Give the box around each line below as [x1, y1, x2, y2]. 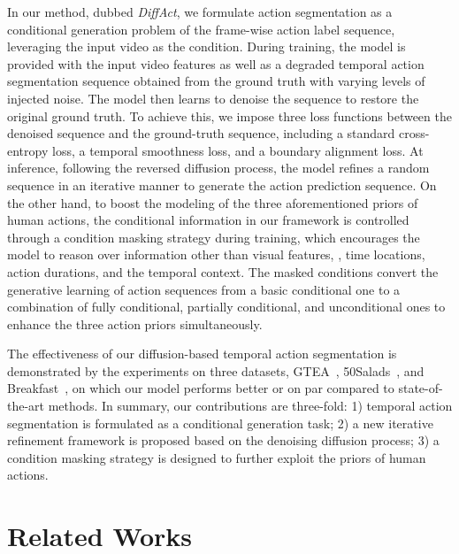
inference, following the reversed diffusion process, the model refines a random [7, 158, 430, 177]
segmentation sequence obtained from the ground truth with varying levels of [7, 72, 425, 90]
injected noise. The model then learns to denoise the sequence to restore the [7, 88, 419, 107]
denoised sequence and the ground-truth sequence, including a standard [7, 124, 395, 142]
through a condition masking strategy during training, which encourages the [7, 227, 420, 246]
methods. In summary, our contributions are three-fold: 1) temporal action [48, 396, 453, 415]
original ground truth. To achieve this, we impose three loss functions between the [7, 106, 452, 125]
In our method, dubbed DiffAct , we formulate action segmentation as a [7, 3, 393, 20]
